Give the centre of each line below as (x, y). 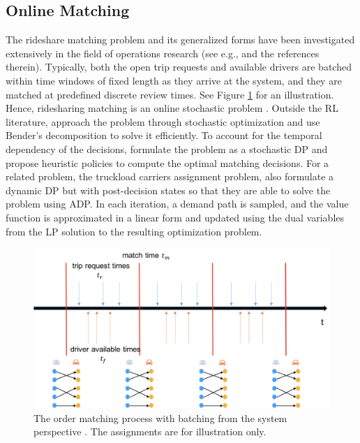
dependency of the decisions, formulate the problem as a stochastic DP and (167, 148)
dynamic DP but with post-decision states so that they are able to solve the (168, 190)
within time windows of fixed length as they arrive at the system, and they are (174, 80)
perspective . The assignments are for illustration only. (150, 431)
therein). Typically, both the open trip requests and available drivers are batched (179, 67)
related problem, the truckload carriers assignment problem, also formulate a (170, 176)
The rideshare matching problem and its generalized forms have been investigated (180, 39)
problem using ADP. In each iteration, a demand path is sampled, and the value (177, 204)
